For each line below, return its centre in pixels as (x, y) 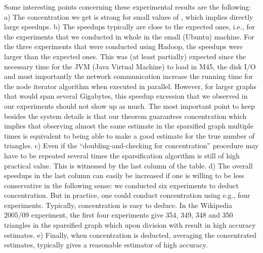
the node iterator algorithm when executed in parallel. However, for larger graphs (130, 86)
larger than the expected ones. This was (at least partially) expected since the (125, 56)
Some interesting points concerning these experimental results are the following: (128, 7)
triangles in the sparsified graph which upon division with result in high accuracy (130, 225)
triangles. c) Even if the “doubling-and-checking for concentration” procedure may (131, 145)
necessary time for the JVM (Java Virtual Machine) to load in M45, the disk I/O (130, 66)
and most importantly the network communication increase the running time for (128, 76)
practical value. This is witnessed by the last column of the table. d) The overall (128, 165)
